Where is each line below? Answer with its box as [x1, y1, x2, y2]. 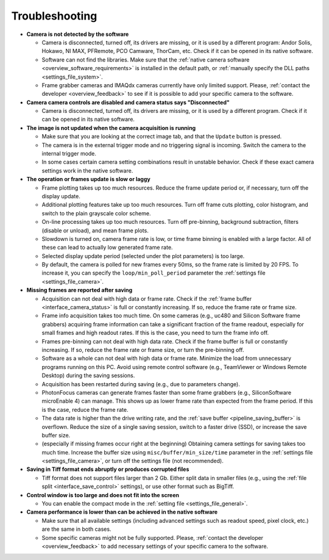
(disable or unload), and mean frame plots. [41, 226, 149, 234]
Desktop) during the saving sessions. [41, 372, 135, 379]
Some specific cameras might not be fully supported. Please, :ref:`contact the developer [41, 534, 264, 541]
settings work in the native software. [41, 167, 133, 174]
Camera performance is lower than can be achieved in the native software [26, 508, 218, 515]
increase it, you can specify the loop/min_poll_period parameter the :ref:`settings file [41, 269, 266, 277]
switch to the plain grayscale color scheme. [41, 209, 151, 217]
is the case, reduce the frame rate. [41, 406, 129, 413]
